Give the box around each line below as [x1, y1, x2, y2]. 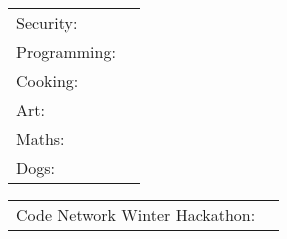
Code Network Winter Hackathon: [16, 203, 256, 226]
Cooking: [16, 69, 79, 92]
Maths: [16, 127, 65, 150]
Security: [16, 11, 78, 34]
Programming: [16, 40, 116, 63]
